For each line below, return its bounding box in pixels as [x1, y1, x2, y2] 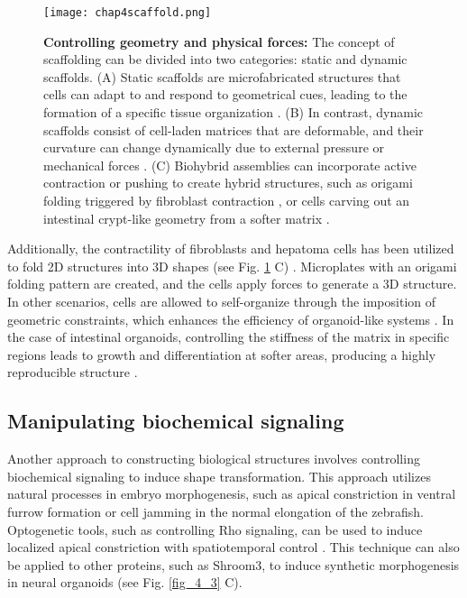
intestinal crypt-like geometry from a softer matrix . [43, 208, 330, 227]
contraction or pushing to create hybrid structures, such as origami [43, 173, 413, 192]
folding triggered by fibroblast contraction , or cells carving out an [43, 191, 410, 209]
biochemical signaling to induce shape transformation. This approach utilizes [7, 466, 431, 485]
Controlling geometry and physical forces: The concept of [43, 32, 395, 51]
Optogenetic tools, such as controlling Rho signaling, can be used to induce [7, 520, 423, 538]
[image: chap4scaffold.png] [43, 6, 212, 19]
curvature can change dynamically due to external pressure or [43, 138, 384, 157]
